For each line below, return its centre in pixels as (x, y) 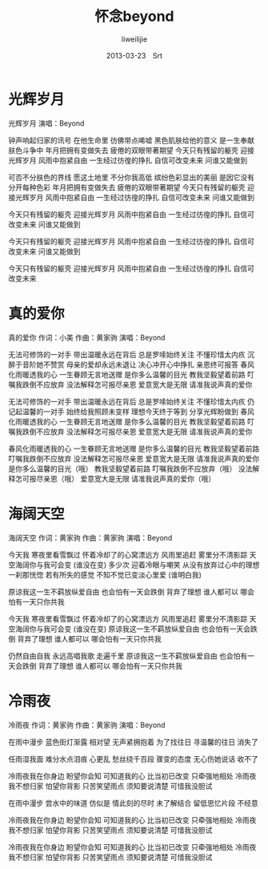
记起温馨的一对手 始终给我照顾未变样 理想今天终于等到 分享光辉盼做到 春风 (131, 411)
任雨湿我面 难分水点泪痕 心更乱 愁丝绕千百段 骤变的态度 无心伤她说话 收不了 (133, 758)
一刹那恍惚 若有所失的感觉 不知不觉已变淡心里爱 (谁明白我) (105, 574)
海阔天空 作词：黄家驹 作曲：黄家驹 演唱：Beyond (90, 537)
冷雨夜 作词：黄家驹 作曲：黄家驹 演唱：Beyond (87, 725)
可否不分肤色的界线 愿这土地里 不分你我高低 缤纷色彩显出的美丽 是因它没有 (131, 177)
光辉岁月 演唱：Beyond (46, 123)
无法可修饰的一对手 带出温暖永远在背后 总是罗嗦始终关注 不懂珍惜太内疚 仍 (131, 401)
